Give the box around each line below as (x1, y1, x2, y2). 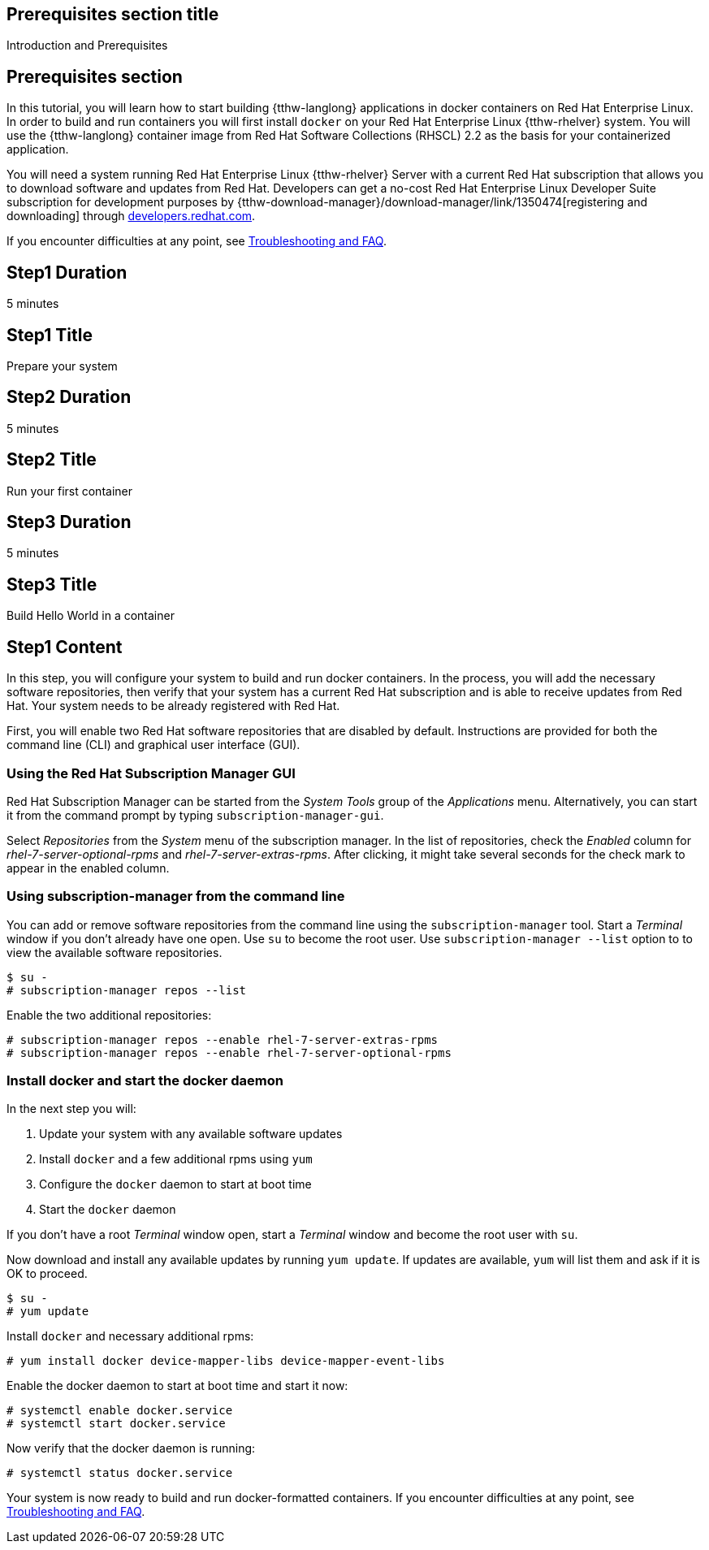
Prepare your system (6, 358, 118, 373)
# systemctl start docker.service (6, 1417, 226, 1431)
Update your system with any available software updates (39, 1127, 343, 1141)
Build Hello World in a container (6, 608, 175, 623)
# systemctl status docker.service (6, 1466, 233, 1480)
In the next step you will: (6, 1102, 136, 1116)
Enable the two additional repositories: (6, 1007, 212, 1022)
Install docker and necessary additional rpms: (6, 1329, 254, 1344)
